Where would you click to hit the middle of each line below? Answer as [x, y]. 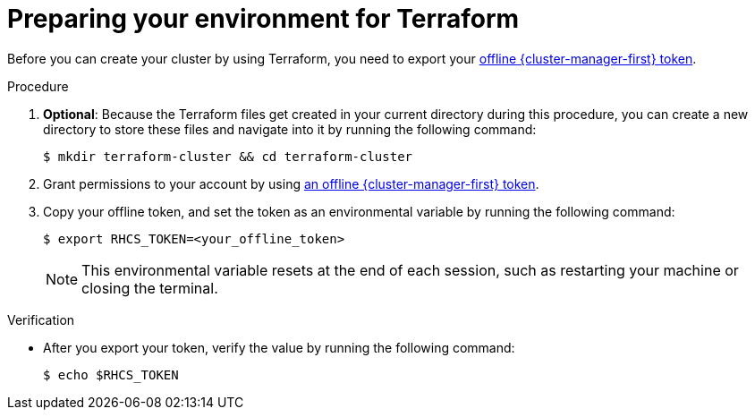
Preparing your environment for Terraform [263, 19]
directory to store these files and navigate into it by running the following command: [290, 129]
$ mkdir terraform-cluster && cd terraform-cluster [228, 156]
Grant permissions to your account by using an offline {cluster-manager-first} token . [291, 183]
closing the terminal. [150, 288]
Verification [41, 319]
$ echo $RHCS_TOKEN [111, 374]
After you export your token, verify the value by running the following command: [279, 347]
